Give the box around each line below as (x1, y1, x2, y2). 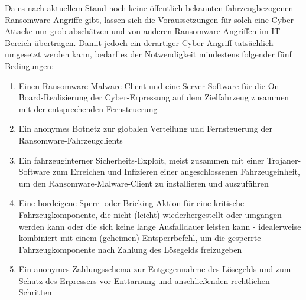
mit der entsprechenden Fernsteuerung (18, 102, 158, 115)
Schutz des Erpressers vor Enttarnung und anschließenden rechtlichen (18, 274, 270, 286)
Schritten (18, 286, 52, 298)
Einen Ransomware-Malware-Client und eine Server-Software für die (18, 79, 265, 92)
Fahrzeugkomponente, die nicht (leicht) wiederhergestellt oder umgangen (18, 208, 282, 220)
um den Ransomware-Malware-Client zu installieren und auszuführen (18, 177, 269, 189)
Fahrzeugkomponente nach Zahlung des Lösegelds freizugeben (18, 243, 242, 255)
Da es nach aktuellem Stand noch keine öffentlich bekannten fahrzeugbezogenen (5, 2, 294, 14)
